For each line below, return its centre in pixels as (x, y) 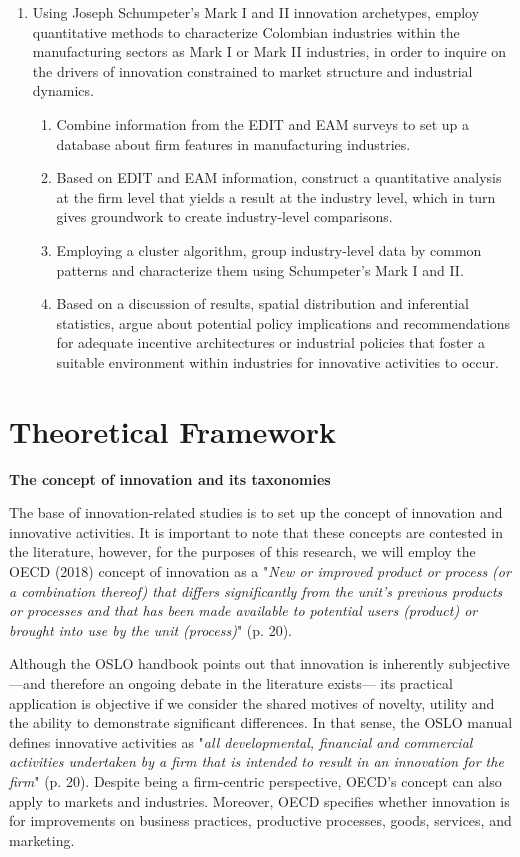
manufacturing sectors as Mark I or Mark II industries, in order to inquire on (269, 51)
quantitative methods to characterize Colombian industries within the (246, 31)
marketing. (42, 839)
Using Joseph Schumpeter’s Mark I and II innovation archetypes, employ (256, 12)
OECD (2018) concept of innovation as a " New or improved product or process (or (260, 571)
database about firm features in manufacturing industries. (233, 143)
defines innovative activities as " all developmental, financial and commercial (241, 741)
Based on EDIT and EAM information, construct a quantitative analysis (279, 177)
